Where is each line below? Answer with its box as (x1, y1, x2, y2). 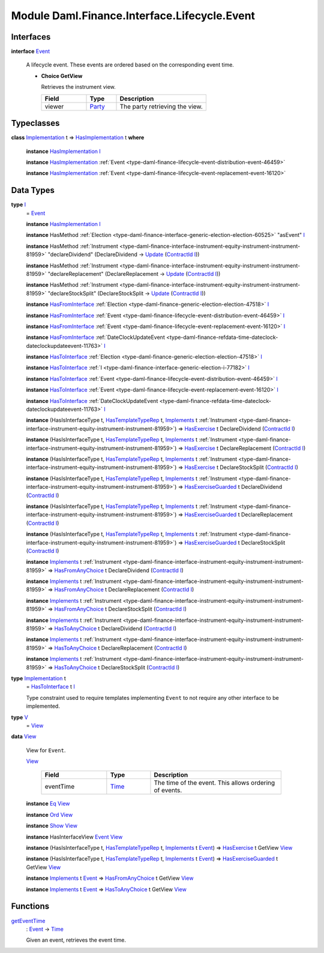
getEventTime (11, 917, 46, 924)
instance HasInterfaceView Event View (26, 833, 123, 840)
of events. (154, 786, 182, 795)
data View (11, 733, 37, 740)
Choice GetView (41, 72, 83, 79)
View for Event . (26, 747, 66, 754)
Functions (11, 901, 50, 912)
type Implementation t (11, 675, 66, 682)
